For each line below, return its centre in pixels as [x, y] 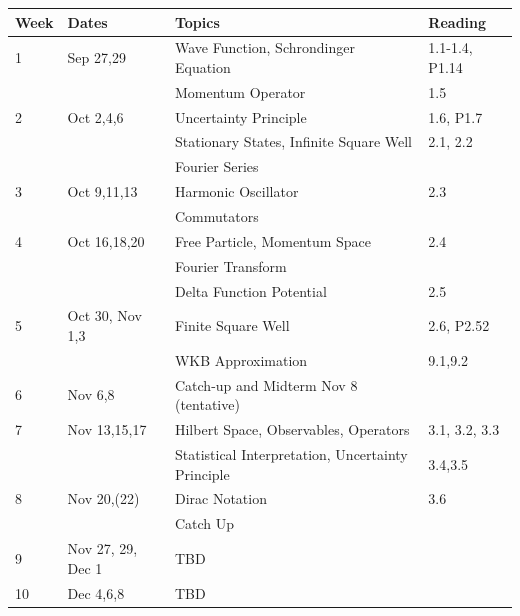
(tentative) [207, 404]
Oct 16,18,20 [106, 240]
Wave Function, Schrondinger [264, 47]
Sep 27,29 [96, 57]
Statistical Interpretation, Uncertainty [291, 453]
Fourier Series [216, 166]
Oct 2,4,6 [95, 116]
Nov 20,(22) [103, 498]
